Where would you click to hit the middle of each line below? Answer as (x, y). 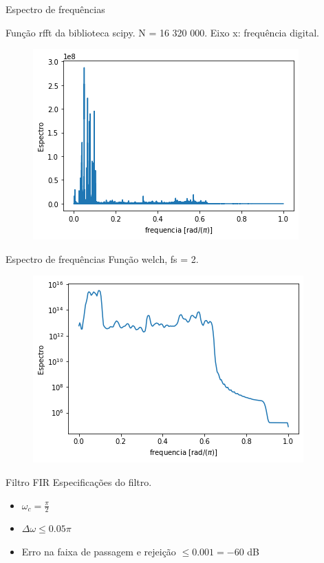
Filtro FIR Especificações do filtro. (79, 481)
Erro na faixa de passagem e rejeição (99, 551)
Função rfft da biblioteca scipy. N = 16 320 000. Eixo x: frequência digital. (162, 32)
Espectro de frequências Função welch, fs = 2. (102, 258)
